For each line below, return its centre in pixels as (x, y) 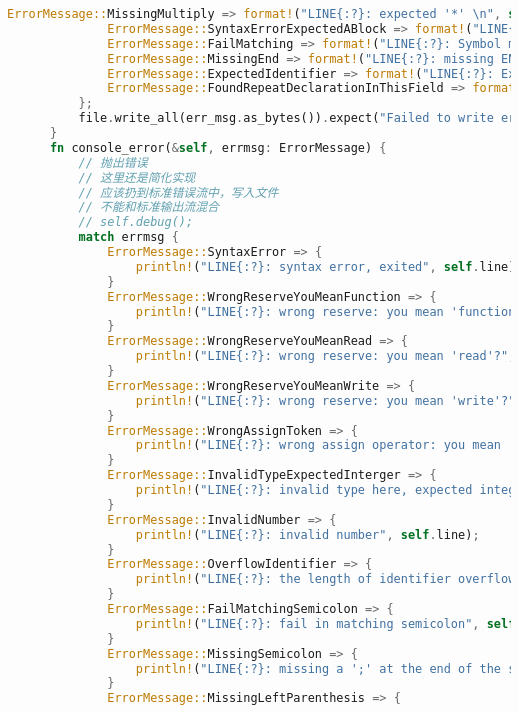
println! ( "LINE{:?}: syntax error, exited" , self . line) (325, 266)
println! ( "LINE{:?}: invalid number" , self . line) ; (307, 534)
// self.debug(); (136, 222)
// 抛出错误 (113, 162)
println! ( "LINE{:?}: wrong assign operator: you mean (318, 445)
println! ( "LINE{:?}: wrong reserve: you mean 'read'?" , (325, 356)
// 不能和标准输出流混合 (148, 207)
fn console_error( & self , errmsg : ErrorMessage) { (218, 147)
